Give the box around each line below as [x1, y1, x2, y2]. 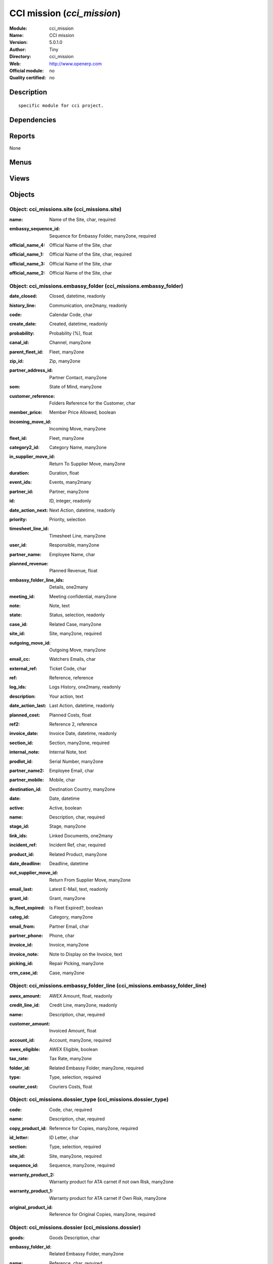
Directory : [9, 54, 31, 60]
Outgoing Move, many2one [49, 647, 106, 653]
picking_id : [9, 961, 33, 967]
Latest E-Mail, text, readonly [49, 886, 108, 892]
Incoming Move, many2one [49, 426, 106, 432]
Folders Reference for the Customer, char [49, 400, 136, 406]
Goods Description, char [49, 1234, 101, 1241]
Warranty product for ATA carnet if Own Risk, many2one [49, 1195, 167, 1201]
